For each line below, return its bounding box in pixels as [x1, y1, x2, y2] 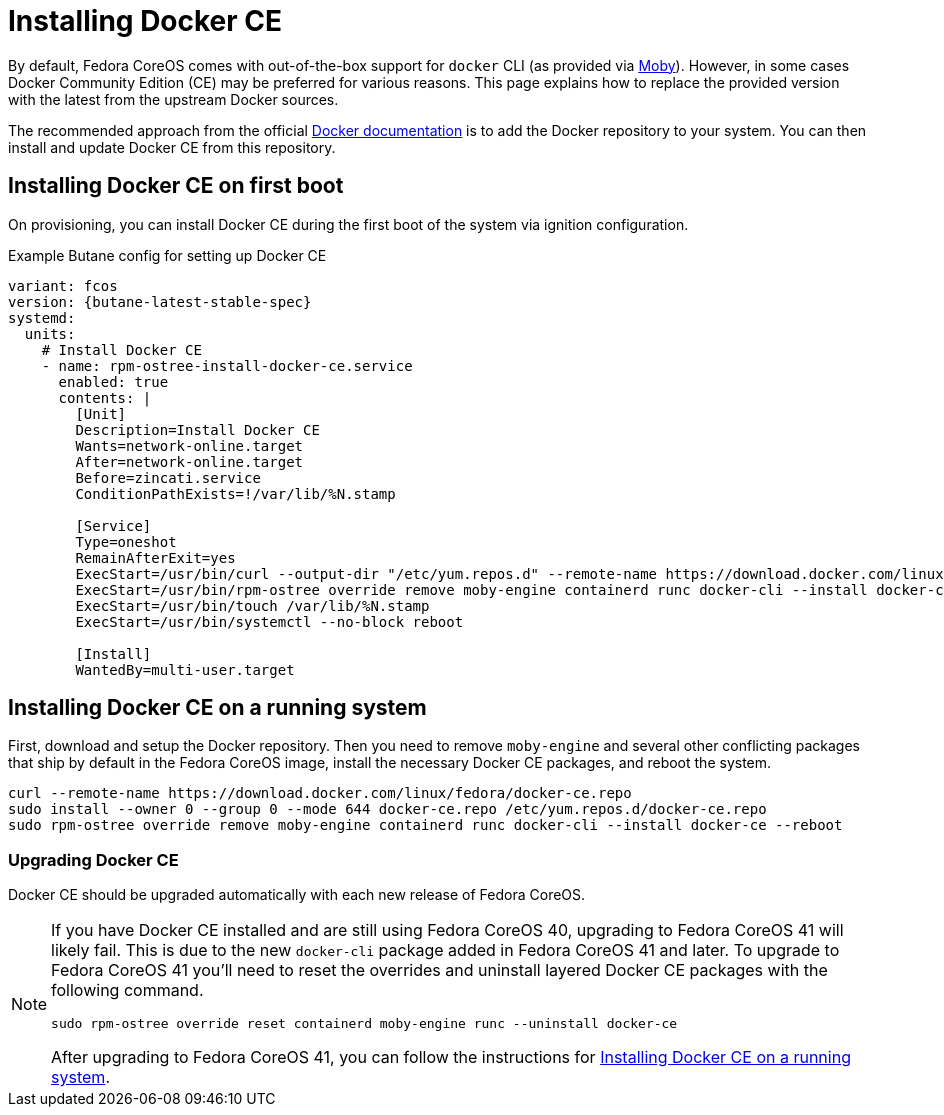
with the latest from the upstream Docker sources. [8, 90, 339, 108]
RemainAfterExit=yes [75, 549, 236, 566]
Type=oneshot [75, 533, 177, 550]
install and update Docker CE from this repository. [8, 138, 336, 156]
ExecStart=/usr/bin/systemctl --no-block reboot [75, 613, 464, 630]
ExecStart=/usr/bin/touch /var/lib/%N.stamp [75, 597, 430, 614]
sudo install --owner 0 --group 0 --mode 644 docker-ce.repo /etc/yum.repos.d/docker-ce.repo [8, 801, 767, 818]
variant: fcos [8, 277, 118, 294]
